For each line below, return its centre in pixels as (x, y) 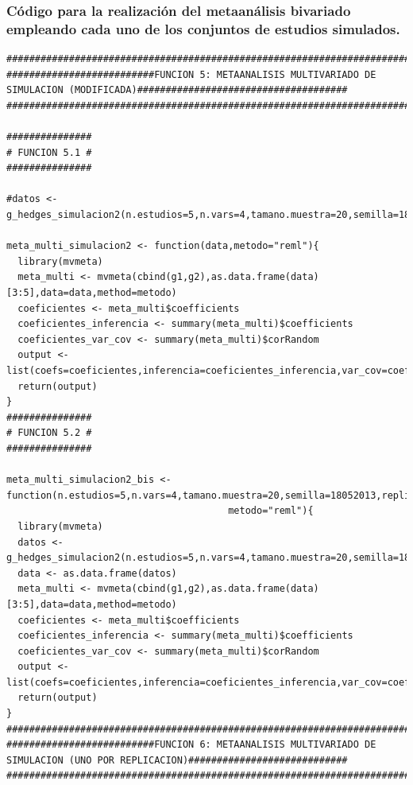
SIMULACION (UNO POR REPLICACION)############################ (177, 760)
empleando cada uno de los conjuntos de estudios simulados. (203, 28)
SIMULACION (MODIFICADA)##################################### (177, 90)
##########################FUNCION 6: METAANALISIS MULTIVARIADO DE (191, 745)
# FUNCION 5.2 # (49, 433)
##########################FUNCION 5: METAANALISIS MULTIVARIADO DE (191, 74)
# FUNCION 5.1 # (49, 152)
